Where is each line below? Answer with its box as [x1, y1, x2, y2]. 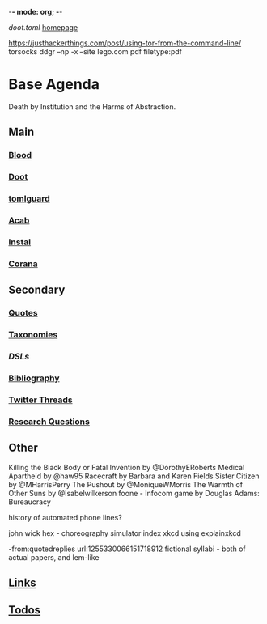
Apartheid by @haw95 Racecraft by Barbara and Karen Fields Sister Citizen [8, 471, 260, 481]
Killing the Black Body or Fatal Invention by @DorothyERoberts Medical [8, 462, 245, 472]
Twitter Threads [8, 394, 73, 405]
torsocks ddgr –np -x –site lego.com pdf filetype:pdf [8, 47, 183, 56]
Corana [8, 258, 38, 270]
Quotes [8, 308, 38, 319]
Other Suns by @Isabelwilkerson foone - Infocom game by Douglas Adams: [8, 488, 261, 498]
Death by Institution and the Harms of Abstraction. [8, 101, 176, 112]
